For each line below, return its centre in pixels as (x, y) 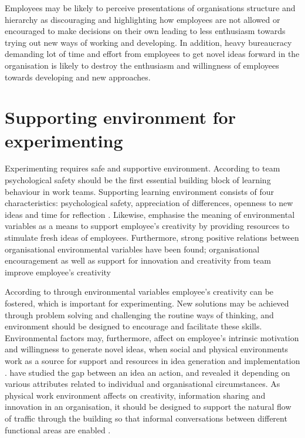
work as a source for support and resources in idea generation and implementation (152, 360)
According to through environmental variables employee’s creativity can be (139, 292)
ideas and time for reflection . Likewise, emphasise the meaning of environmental (150, 214)
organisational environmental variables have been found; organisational (132, 249)
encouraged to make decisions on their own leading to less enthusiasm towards (145, 31)
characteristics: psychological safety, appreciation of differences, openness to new (149, 203)
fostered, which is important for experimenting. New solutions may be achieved (147, 303)
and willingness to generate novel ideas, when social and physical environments (147, 349)
